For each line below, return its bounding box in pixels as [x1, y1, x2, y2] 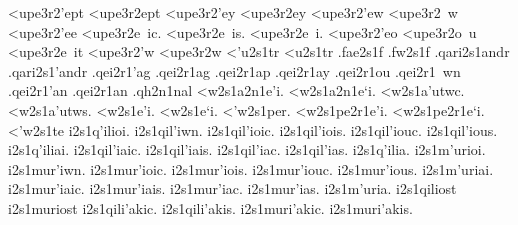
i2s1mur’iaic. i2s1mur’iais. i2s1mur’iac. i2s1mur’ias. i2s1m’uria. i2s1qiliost [8, 178, 457, 199]
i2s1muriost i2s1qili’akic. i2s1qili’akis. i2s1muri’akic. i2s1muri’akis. [8, 197, 413, 218]
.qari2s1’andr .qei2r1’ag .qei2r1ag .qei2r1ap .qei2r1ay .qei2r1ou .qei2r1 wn [8, 60, 461, 81]
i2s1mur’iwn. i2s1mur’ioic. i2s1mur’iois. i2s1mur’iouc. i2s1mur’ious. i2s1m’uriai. [8, 158, 494, 179]
